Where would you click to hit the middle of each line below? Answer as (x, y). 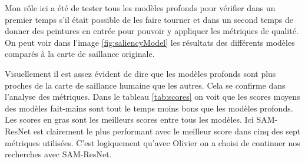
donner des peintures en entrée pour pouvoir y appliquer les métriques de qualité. (152, 31)
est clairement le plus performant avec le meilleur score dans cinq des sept (167, 131)
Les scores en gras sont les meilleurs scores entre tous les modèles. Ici (129, 119)
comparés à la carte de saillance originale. (80, 54)
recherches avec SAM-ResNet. (58, 154)
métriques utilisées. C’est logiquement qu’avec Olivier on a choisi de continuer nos (152, 142)
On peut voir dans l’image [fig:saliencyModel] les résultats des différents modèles (150, 42)
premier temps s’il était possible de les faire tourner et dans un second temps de (149, 19)
